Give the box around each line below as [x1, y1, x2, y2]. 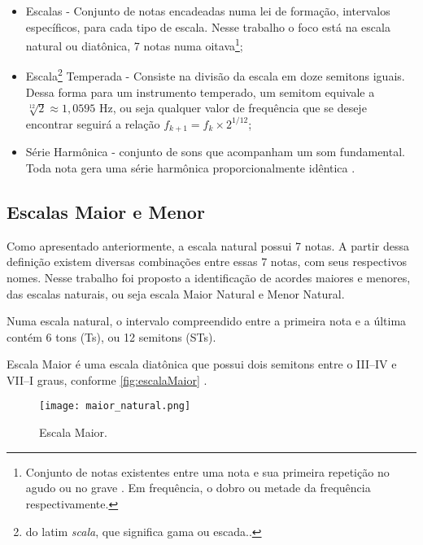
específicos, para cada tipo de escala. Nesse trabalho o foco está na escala [25, 18, 390, 35]
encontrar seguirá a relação [25, 115, 160, 132]
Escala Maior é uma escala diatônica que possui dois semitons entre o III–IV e [7, 355, 397, 373]
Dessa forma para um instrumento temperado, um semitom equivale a [25, 83, 375, 100]
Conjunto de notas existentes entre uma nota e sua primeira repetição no [25, 463, 390, 480]
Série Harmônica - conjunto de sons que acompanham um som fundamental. [25, 143, 405, 160]
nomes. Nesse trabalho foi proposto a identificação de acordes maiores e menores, [7, 268, 411, 286]
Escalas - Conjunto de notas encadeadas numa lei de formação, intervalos [25, 2, 390, 19]
